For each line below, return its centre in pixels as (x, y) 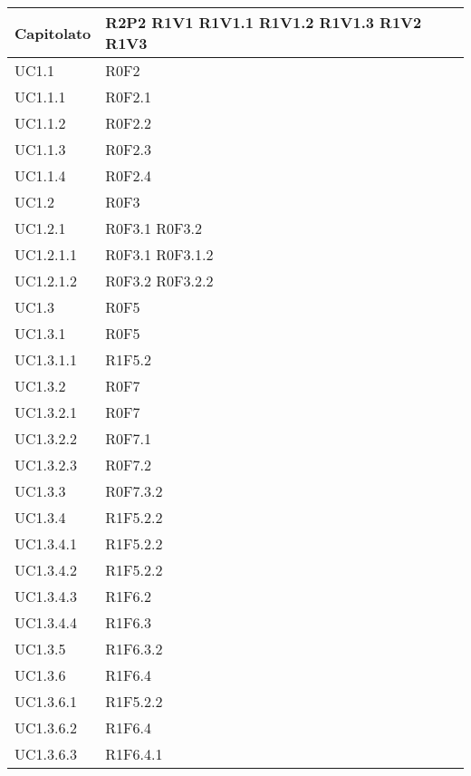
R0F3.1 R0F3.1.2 (159, 254)
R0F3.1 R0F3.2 (154, 228)
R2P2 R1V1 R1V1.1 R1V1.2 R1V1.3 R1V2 (264, 22)
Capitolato (53, 33)
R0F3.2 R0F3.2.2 (159, 281)
